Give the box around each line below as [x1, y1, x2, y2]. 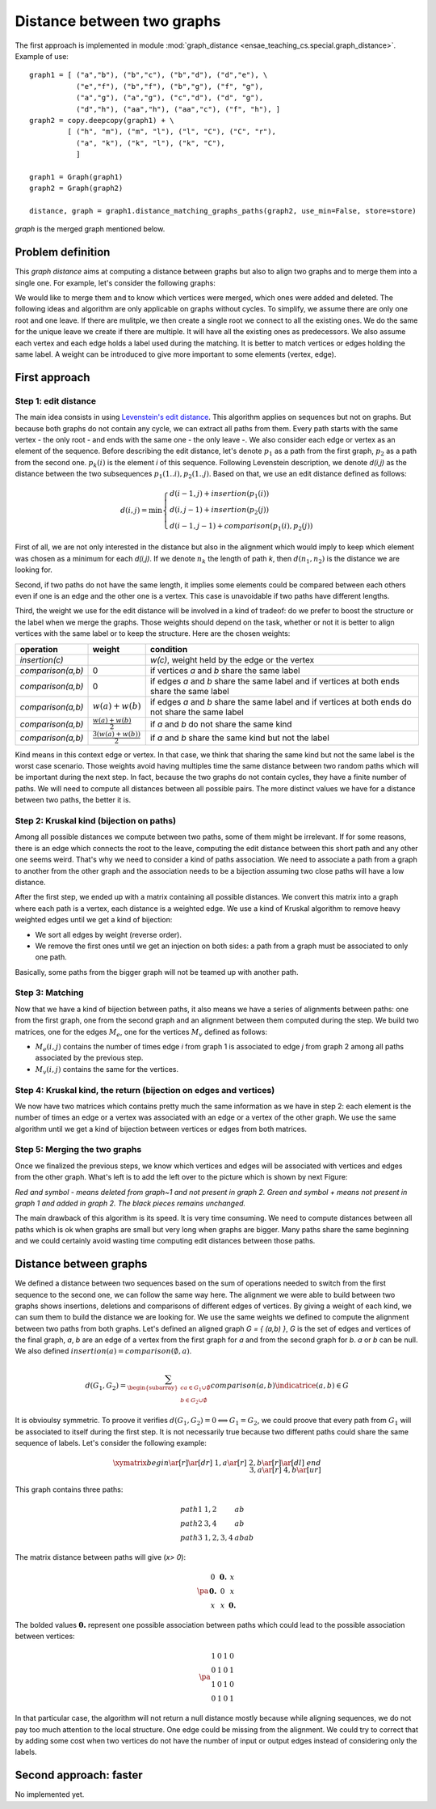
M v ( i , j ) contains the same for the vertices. [35, 1064, 179, 1076]
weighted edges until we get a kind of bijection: [15, 915, 173, 925]
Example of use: [15, 51, 69, 61]
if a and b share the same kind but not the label [149, 732, 330, 744]
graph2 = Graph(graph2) [29, 184, 124, 193]
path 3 [180, 1533, 203, 1543]
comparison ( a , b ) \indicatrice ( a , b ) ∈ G [210, 1380, 350, 1390]
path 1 [180, 1505, 203, 1515]
